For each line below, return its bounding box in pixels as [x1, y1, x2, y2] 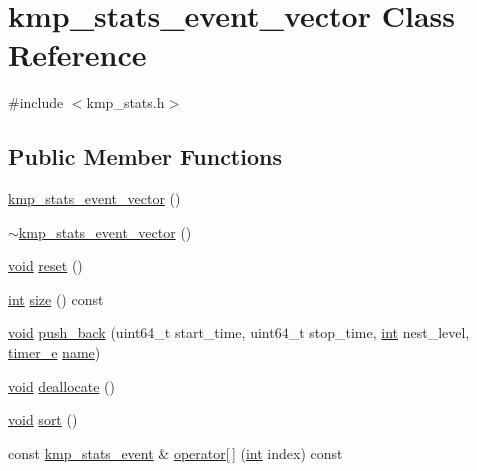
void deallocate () [8, 375, 115, 396]
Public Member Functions [8, 141, 282, 172]
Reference [8, 34, 147, 75]
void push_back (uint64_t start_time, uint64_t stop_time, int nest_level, [8, 322, 470, 343]
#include [8, 92, 64, 113]
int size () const [8, 288, 104, 309]
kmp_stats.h [86, 92, 165, 113]
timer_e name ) [8, 342, 101, 363]
